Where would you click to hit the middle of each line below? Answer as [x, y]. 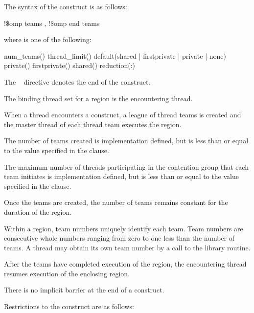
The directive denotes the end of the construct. [77, 81]
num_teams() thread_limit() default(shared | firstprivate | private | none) [115, 56]
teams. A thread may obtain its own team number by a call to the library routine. [127, 247]
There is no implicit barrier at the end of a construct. [84, 290]
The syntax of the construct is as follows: [66, 6]
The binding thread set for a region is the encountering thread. [98, 98]
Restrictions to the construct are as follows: [69, 306]
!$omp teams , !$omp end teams [52, 23]
